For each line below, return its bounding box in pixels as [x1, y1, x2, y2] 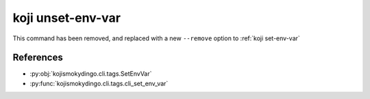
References [12, 52, 63, 63]
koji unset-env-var [12, 10, 121, 25]
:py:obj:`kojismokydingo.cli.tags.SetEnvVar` [29, 70, 152, 78]
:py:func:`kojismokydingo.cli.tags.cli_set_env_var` [29, 79, 169, 87]
